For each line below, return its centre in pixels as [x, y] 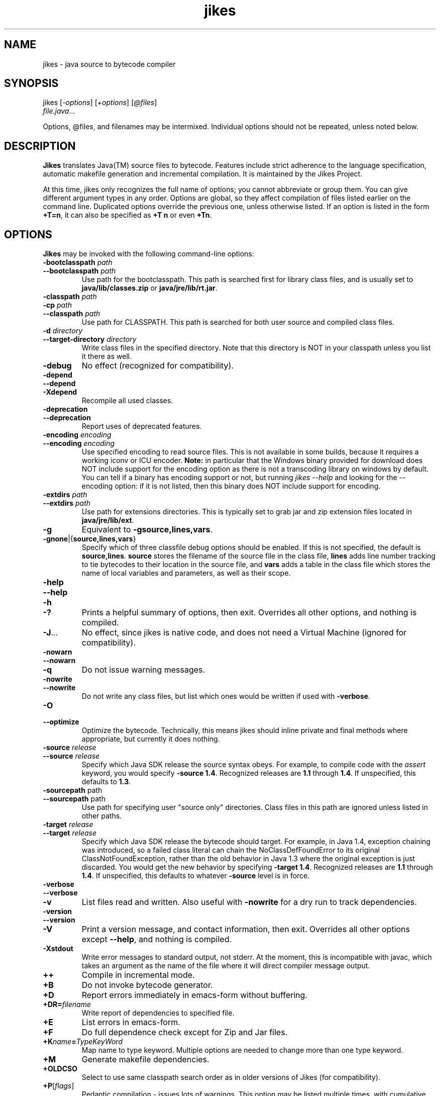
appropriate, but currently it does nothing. [151, 739]
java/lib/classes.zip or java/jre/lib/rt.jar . [149, 288]
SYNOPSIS [31, 83]
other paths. [102, 816]
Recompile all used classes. [127, 401]
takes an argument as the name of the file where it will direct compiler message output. [226, 966]
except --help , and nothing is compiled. [157, 939]
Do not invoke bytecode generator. [147, 985]
